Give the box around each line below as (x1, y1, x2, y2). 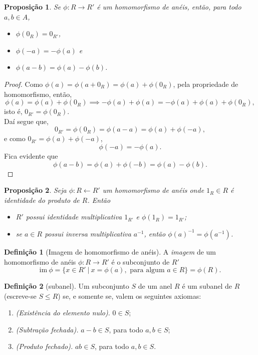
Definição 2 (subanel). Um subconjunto (4, 281, 129, 291)
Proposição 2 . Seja (4, 185, 67, 195)
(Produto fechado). (16, 341, 73, 351)
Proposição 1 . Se (4, 2, 61, 12)
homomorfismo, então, (4, 88, 72, 99)
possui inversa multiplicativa (45, 228, 131, 239)
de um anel (138, 281, 172, 291)
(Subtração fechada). (16, 324, 79, 334)
